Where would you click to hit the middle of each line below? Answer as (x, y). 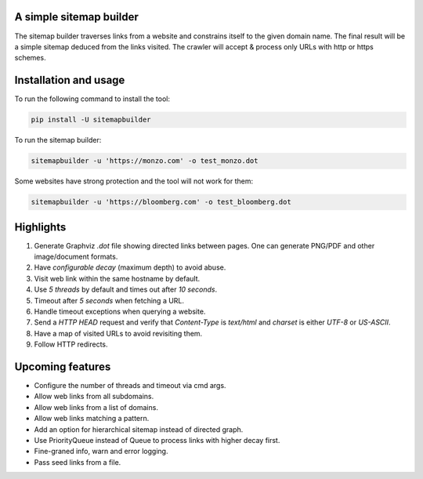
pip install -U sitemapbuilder (91, 120)
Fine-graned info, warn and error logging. (101, 452)
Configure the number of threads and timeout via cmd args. (130, 386)
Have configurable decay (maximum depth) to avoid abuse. (130, 267)
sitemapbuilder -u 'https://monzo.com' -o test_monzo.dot (145, 161)
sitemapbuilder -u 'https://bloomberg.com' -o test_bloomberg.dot (161, 202)
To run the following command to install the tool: (92, 99)
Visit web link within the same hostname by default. (117, 278)
